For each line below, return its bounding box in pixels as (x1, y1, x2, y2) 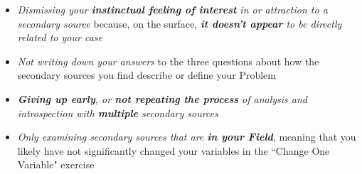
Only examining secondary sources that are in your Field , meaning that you (17, 129, 356, 144)
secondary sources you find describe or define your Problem (17, 67, 276, 82)
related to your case (17, 30, 102, 45)
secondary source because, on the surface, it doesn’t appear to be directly (17, 16, 342, 31)
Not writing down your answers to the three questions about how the (17, 53, 319, 68)
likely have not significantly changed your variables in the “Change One (17, 143, 330, 158)
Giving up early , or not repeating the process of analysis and (17, 91, 307, 106)
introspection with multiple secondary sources (17, 105, 218, 120)
